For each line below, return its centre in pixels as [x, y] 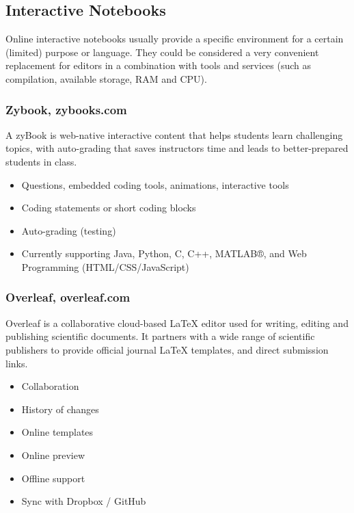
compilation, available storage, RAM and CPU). [106, 78]
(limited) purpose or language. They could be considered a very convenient [162, 52]
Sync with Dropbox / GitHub [84, 501]
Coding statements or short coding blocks [109, 208]
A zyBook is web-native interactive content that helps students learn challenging [174, 134]
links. [17, 363]
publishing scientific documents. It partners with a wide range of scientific [160, 336]
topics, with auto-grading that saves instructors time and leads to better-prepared [177, 148]
